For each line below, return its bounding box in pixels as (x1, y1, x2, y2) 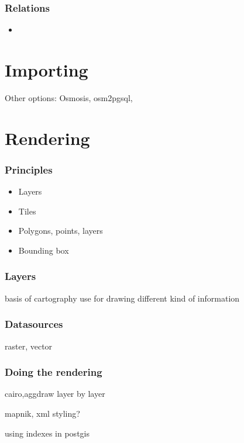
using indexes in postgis (5, 427, 90, 439)
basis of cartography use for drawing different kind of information (5, 292, 240, 304)
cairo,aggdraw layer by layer (5, 387, 105, 400)
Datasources (5, 317, 63, 331)
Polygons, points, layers (18, 224, 103, 237)
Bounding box (18, 244, 69, 256)
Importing (5, 58, 88, 81)
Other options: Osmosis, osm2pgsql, (5, 91, 133, 103)
